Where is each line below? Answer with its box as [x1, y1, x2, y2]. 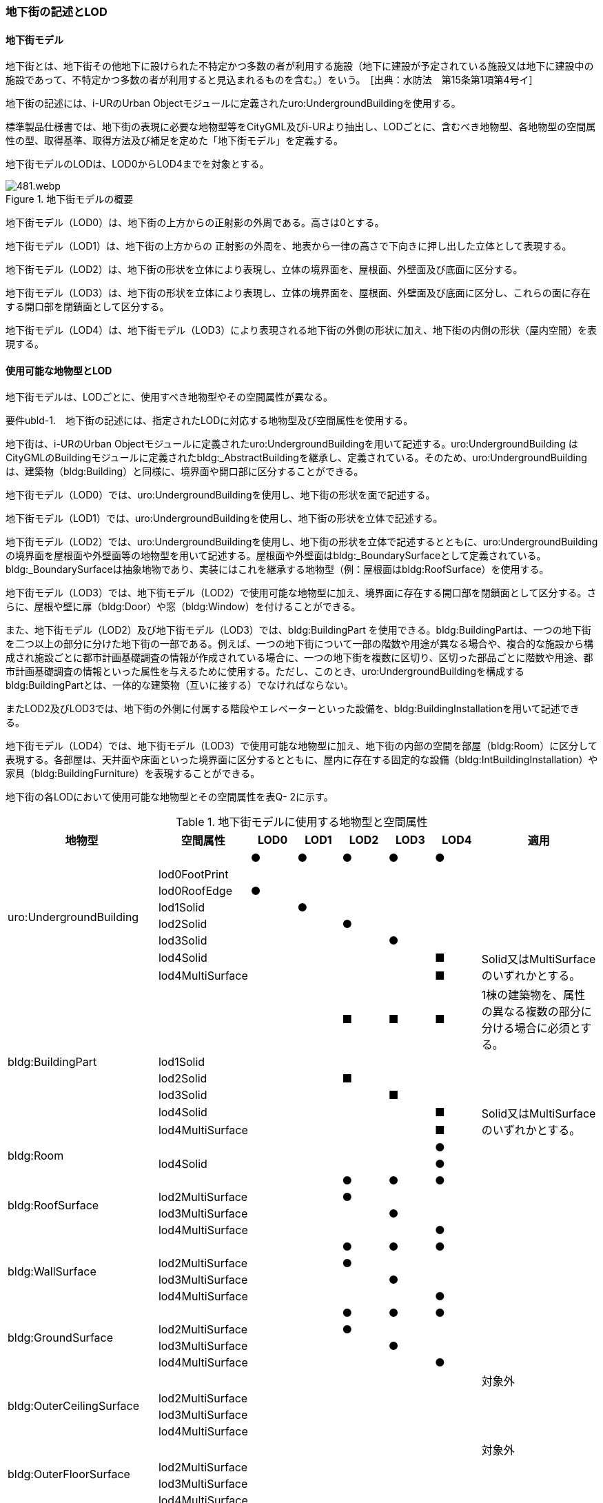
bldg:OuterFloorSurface [8, 1467, 130, 1482]
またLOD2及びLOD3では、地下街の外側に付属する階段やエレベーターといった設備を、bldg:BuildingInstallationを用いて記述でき [6, 703, 580, 715]
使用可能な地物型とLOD [6, 364, 112, 376]
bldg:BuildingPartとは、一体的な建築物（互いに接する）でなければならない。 [6, 679, 354, 692]
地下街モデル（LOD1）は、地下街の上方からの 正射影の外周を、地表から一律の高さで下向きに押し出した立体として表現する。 [6, 240, 572, 252]
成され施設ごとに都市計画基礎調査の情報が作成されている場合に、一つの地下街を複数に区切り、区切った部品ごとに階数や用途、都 [6, 652, 593, 664]
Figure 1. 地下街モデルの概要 [6, 193, 134, 205]
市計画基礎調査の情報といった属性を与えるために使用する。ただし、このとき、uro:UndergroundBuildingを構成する [6, 665, 524, 678]
